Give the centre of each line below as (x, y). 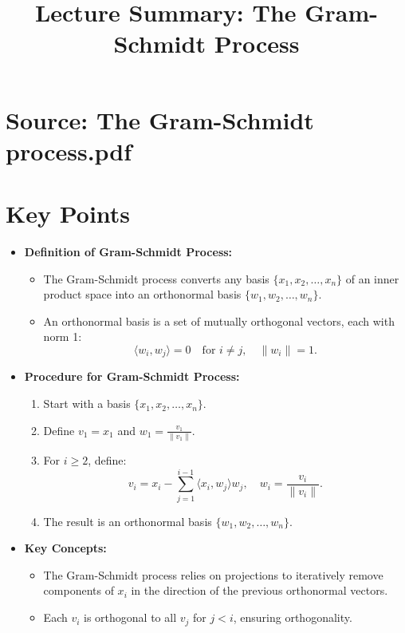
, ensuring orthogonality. (293, 617)
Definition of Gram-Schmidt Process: (128, 252)
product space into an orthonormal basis (142, 294)
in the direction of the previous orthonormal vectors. (260, 590)
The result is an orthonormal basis (128, 521)
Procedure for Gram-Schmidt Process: (132, 376)
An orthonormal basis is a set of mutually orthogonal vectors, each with (219, 320)
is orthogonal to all (130, 617)
